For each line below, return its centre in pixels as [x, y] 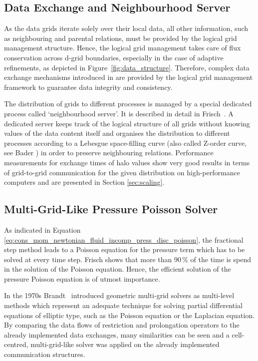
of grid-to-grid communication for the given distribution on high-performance [122, 172]
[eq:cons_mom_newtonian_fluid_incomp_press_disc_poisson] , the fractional [124, 239]
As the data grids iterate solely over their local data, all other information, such [126, 28]
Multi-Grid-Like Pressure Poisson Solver [111, 209]
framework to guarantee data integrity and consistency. [88, 87]
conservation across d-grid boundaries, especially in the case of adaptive [114, 57]
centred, [16, 344]
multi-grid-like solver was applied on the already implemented [125, 344]
